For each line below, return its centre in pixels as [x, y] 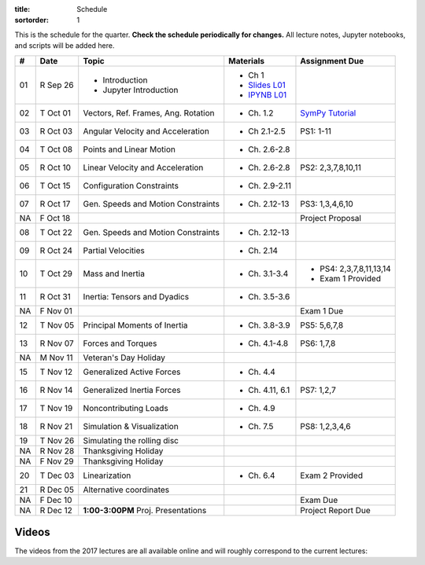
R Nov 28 [57, 450]
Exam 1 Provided [351, 278]
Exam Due [319, 500]
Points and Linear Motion [129, 149]
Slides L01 [267, 85]
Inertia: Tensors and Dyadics [136, 296]
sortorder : [31, 20]
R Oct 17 [55, 204]
